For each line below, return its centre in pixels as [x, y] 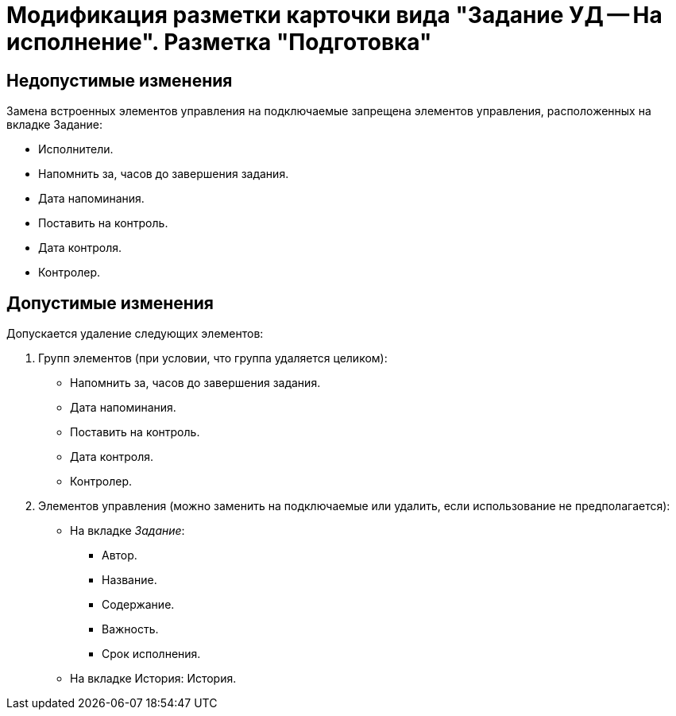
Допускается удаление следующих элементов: [135, 334]
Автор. [120, 555]
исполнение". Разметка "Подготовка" [219, 42]
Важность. [130, 629]
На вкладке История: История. [153, 679]
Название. [129, 580]
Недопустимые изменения [120, 80]
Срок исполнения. [151, 654]
